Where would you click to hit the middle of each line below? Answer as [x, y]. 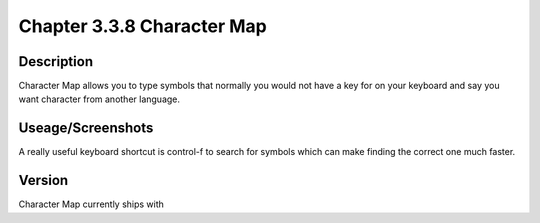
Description [56, 61]
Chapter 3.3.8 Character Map [142, 26]
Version [43, 180]
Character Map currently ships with [91, 204]
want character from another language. [99, 99]
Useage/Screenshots [86, 128]
